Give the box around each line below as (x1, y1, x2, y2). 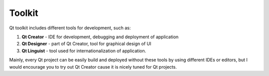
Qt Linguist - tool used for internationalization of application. (21, 48, 146, 54)
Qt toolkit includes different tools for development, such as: (9, 25, 131, 31)
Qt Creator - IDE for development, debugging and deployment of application (21, 34, 179, 40)
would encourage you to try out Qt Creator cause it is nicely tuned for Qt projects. (9, 64, 177, 70)
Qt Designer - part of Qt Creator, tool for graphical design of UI (21, 41, 151, 47)
